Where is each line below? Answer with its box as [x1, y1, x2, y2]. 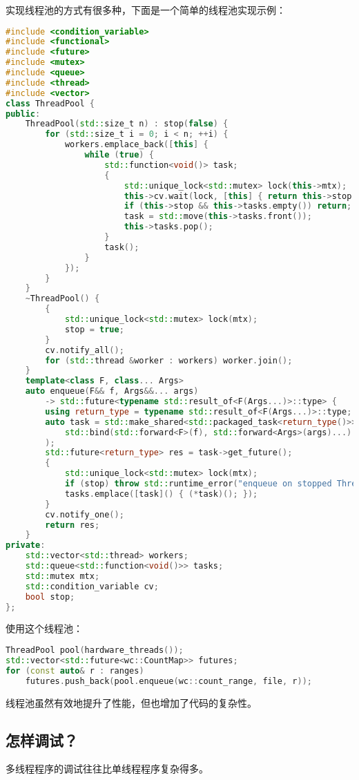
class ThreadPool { [6, 98, 95, 108]
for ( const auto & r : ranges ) [6, 665, 144, 676]
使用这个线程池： [6, 621, 83, 636]
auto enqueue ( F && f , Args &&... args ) [25, 386, 199, 397]
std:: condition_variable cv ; [25, 581, 159, 591]
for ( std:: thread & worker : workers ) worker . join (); [45, 355, 293, 365]
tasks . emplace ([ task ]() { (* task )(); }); [64, 488, 258, 499]
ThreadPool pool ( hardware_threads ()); [6, 645, 184, 656]
